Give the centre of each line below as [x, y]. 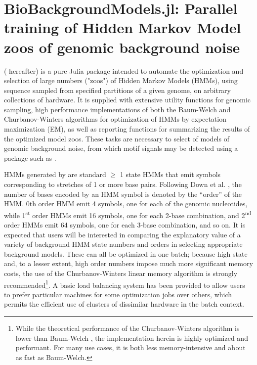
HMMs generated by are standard [55, 174]
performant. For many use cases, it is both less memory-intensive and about [130, 347]
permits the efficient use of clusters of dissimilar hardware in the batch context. [124, 304]
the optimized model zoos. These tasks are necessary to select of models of [117, 138]
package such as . [30, 158]
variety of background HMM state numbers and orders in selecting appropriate [123, 244]
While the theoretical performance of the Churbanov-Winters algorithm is [128, 328]
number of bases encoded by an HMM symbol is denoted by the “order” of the [123, 194]
